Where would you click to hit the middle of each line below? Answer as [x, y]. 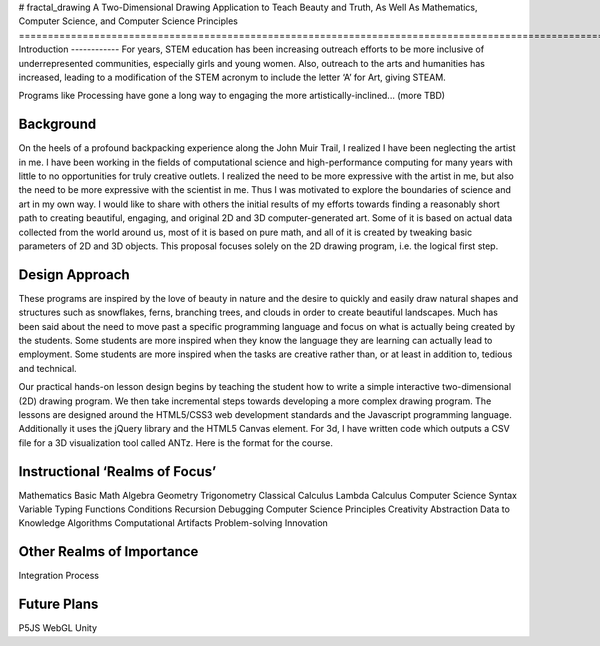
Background [57, 124]
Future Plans [58, 604]
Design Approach [74, 274]
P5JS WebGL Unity [58, 628]
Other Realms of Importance [108, 551]
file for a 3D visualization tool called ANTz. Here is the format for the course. [176, 442]
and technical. [47, 368]
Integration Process [59, 576]
